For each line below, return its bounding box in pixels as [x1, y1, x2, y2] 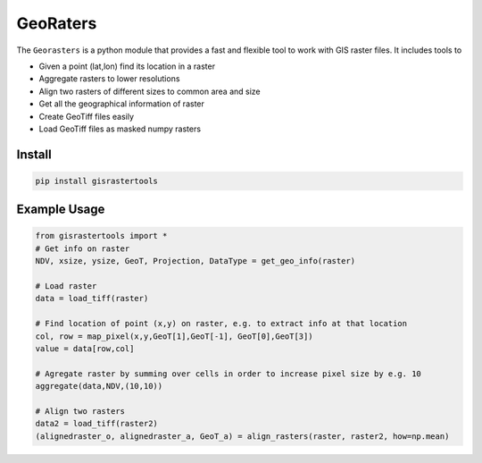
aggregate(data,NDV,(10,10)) [35, 381, 163, 391]
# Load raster [35, 282, 97, 291]
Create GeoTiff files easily [38, 111, 134, 122]
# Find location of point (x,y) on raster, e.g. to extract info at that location [35, 318, 408, 329]
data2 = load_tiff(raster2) [35, 418, 158, 429]
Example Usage [16, 202, 105, 217]
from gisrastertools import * [35, 231, 168, 241]
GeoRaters [16, 13, 97, 33]
